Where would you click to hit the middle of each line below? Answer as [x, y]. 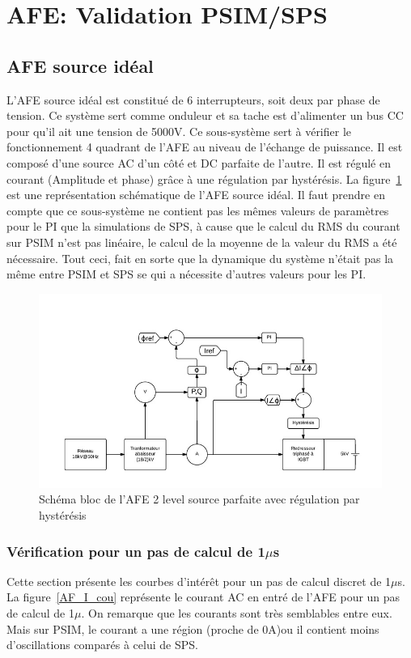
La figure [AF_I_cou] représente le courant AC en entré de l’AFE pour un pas [203, 597]
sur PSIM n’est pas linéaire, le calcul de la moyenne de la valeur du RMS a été [202, 242]
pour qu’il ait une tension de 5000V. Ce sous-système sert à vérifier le [179, 131]
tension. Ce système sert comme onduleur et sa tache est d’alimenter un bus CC [205, 115]
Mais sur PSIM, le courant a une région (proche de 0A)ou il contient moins [193, 628]
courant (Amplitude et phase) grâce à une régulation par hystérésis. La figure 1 [204, 178]
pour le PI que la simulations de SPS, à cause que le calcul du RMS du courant [203, 226]
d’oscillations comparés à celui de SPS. [102, 645]
